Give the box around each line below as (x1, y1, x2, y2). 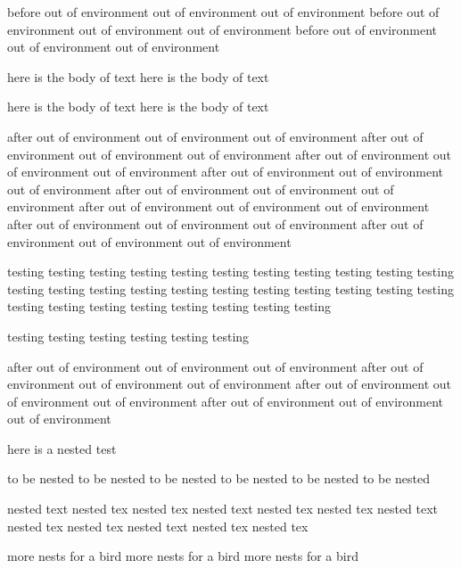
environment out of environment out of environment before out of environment (7, 20, 438, 38)
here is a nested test (7, 439, 117, 457)
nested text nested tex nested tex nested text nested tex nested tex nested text (7, 499, 439, 518)
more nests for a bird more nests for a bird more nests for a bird (7, 547, 358, 565)
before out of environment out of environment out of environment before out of (7, 3, 440, 21)
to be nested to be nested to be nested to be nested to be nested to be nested (7, 469, 431, 488)
